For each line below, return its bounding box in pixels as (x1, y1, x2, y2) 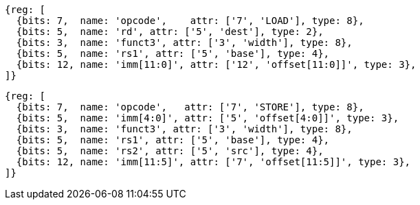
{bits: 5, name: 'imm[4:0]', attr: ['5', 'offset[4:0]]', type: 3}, (16, 112, 399, 123)
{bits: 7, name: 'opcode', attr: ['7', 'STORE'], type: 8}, (16, 101, 364, 112)
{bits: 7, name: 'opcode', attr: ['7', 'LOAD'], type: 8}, (16, 15, 364, 26)
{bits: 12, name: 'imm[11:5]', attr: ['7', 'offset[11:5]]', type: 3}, (16, 156, 411, 167)
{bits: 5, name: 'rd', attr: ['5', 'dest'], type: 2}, (16, 26, 324, 37)
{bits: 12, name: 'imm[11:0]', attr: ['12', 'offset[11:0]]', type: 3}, (16, 59, 417, 70)
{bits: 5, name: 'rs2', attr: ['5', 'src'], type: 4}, (16, 145, 324, 156)
